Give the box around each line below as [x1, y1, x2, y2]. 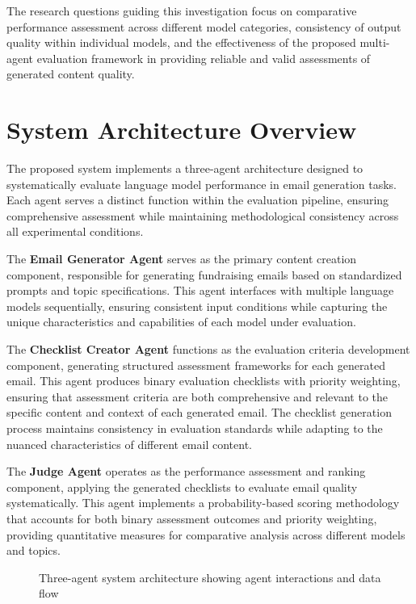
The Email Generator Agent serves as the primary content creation [6, 250, 357, 267]
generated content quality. [6, 65, 135, 82]
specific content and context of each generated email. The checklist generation [6, 404, 392, 421]
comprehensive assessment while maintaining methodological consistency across [6, 207, 399, 224]
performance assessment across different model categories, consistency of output [6, 18, 401, 35]
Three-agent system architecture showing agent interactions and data [39, 568, 381, 585]
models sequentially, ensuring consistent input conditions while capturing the [6, 297, 388, 314]
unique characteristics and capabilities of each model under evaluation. [6, 313, 356, 330]
